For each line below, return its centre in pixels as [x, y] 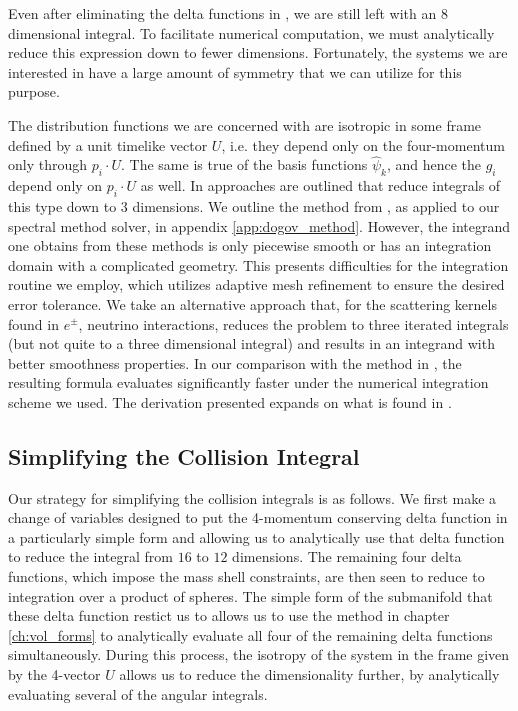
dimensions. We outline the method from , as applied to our [316, 205]
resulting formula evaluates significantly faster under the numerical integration [248, 382]
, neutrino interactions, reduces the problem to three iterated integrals [293, 323]
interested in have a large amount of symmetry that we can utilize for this [235, 71]
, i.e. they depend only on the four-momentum [363, 144]
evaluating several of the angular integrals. [138, 693]
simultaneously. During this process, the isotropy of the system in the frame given [259, 654]
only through [48, 164]
